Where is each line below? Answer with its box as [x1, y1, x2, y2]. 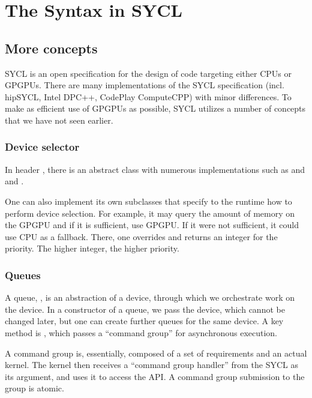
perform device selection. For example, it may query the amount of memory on [5, 207, 295, 219]
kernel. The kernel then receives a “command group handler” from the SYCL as [5, 358, 298, 371]
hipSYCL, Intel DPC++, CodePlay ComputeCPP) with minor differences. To [5, 90, 292, 103]
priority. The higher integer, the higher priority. [5, 242, 179, 255]
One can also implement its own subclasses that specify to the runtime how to [5, 194, 292, 207]
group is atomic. [5, 382, 64, 394]
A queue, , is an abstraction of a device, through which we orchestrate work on [5, 291, 295, 304]
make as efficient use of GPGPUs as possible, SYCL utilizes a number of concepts [5, 102, 306, 115]
